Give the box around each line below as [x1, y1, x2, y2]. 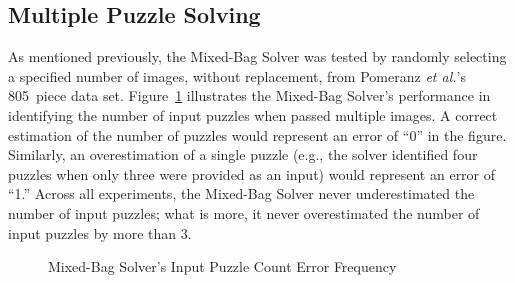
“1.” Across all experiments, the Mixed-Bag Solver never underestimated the [8, 183, 475, 204]
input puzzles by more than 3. [8, 222, 192, 243]
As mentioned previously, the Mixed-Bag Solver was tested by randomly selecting [8, 46, 507, 67]
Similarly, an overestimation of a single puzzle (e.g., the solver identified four [8, 144, 478, 165]
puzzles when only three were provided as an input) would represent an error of [8, 163, 496, 184]
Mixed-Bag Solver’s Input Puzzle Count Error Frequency [48, 256, 397, 277]
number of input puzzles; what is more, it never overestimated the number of [8, 202, 480, 223]
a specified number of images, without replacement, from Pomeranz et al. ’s [8, 65, 466, 86]
